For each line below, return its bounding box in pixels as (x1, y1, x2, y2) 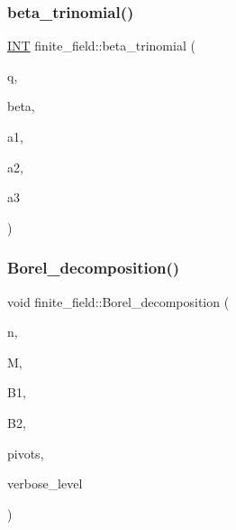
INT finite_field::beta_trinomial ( (7, 36, 195, 55)
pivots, (7, 443, 44, 462)
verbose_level (7, 474, 83, 493)
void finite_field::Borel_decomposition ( (7, 292, 230, 311)
